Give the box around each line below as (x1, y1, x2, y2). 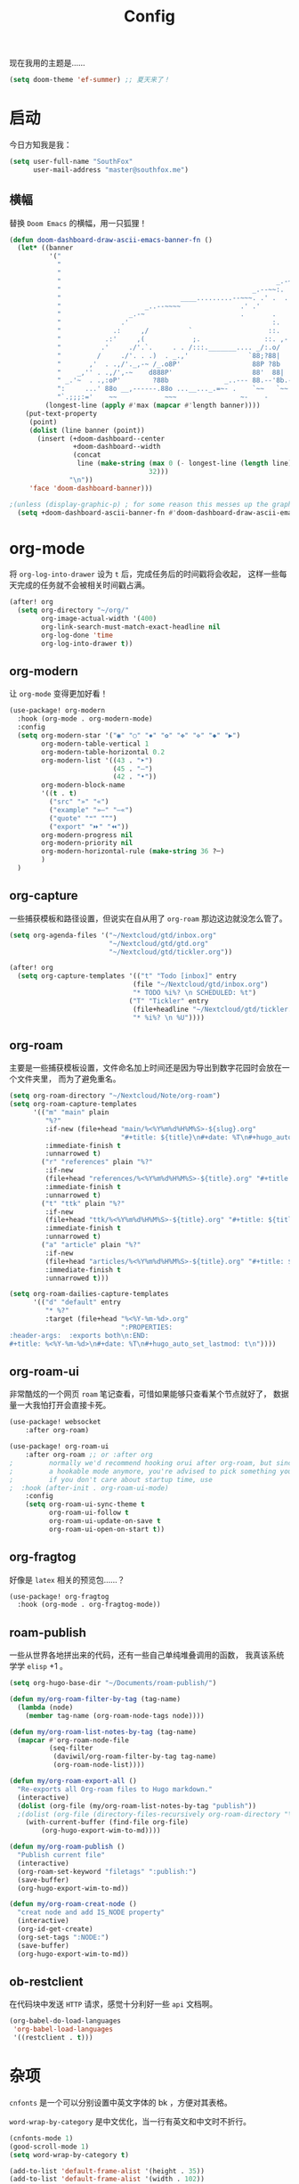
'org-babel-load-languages (12, 2025, 114, 2034)
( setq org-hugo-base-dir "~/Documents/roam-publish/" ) (9, 1679, 217, 1688)
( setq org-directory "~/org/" (17, 606, 129, 615)
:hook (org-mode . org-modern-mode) (17, 714, 153, 723)
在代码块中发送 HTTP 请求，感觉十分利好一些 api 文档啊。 (9, 1999, 218, 2009)
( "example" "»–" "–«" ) (48, 805, 133, 814)
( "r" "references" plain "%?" (41, 1158, 153, 1167)
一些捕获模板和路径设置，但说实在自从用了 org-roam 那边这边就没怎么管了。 (9, 913, 287, 924)
